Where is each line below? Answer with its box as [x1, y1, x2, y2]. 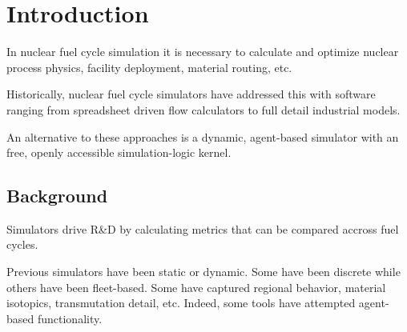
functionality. [37, 310, 103, 326]
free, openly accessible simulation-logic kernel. [6, 144, 232, 161]
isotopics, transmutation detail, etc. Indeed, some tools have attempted [6, 294, 356, 311]
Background [6, 183, 108, 208]
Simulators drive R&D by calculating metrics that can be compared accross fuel [6, 220, 399, 237]
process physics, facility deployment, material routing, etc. [6, 58, 292, 75]
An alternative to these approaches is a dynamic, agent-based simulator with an [6, 128, 399, 145]
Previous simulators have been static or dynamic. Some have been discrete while [6, 263, 401, 280]
